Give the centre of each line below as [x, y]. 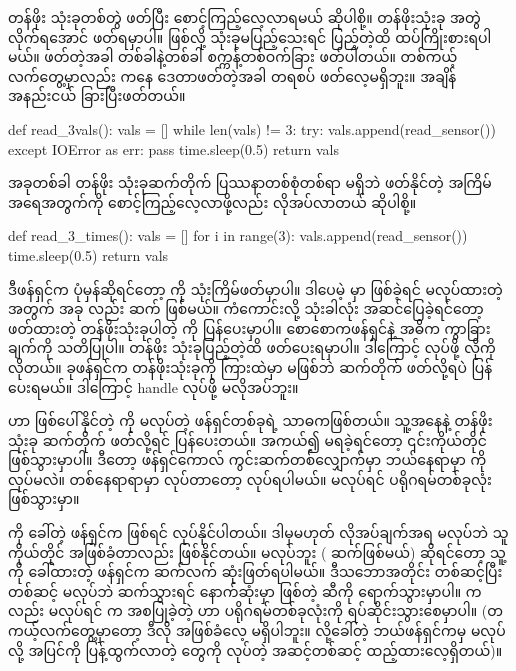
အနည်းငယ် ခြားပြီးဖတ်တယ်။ [97, 95]
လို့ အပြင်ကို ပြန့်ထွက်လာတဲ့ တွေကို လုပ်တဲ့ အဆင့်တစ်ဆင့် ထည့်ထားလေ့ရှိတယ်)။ [255, 649]
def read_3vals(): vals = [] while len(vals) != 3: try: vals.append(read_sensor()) [252, 128]
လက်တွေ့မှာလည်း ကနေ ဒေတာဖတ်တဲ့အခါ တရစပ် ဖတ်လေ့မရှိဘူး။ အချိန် [232, 75]
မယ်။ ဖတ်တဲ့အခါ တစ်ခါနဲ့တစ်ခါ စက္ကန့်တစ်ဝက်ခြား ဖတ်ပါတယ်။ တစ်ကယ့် [233, 56]
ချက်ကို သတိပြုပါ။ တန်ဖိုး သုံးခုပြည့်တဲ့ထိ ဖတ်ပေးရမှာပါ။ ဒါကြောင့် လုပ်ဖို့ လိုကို [252, 347]
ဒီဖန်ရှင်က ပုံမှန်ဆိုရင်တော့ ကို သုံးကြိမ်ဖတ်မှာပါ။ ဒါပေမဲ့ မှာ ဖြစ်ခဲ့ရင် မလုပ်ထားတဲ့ [255, 288]
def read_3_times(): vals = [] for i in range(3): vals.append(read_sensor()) [238, 235]
